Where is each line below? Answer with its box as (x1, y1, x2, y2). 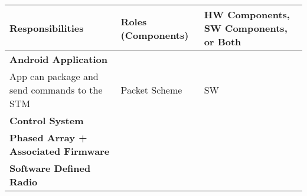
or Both (204, 35, 241, 48)
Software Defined (9, 161, 91, 175)
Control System (9, 114, 84, 127)
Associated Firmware (9, 144, 110, 158)
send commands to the (9, 83, 103, 97)
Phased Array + (9, 131, 87, 144)
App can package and (9, 69, 99, 83)
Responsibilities (9, 21, 84, 35)
